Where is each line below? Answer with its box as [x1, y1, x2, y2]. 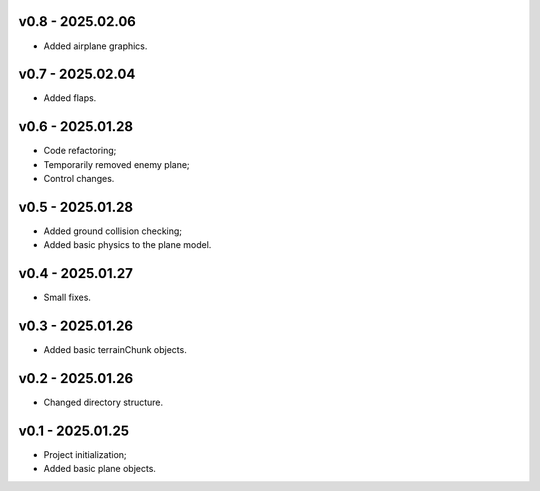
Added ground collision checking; [43, 225, 183, 237]
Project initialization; [43, 449, 127, 461]
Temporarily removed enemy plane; [43, 158, 190, 170]
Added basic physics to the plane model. [43, 239, 212, 251]
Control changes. [43, 173, 115, 185]
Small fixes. [43, 291, 92, 304]
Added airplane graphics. [43, 40, 148, 52]
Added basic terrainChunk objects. [43, 344, 187, 356]
